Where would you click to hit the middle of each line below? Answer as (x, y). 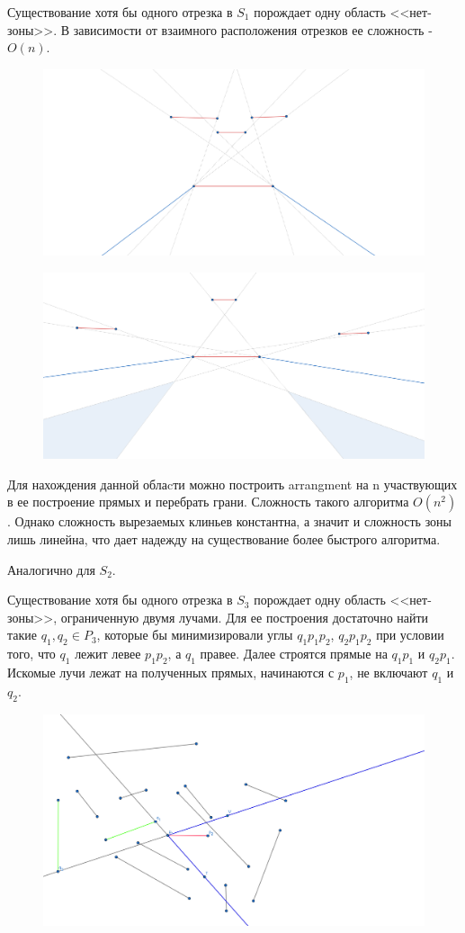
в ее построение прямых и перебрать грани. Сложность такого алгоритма (208, 502)
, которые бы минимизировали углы (195, 635)
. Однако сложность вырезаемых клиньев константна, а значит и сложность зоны (230, 521)
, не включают (389, 672)
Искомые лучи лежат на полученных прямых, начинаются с (171, 672)
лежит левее (108, 654)
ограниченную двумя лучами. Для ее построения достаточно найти (245, 617)
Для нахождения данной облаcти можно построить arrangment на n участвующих (232, 484)
